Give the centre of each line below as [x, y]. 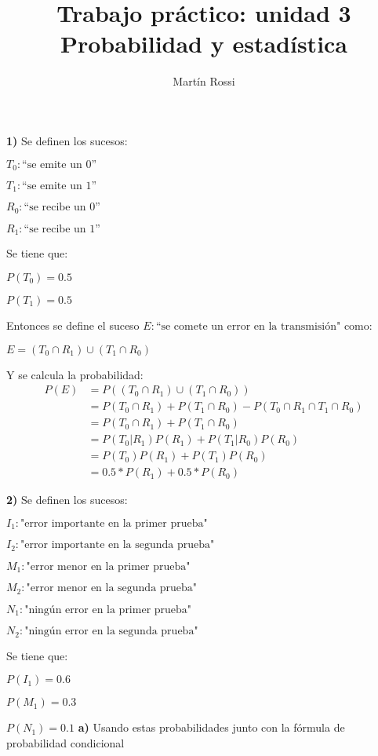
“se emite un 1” [60, 186]
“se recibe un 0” [62, 208]
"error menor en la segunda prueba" [112, 588]
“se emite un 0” [60, 164]
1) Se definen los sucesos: [67, 140]
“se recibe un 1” [62, 229]
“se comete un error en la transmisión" [248, 326]
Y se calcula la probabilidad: [75, 374]
